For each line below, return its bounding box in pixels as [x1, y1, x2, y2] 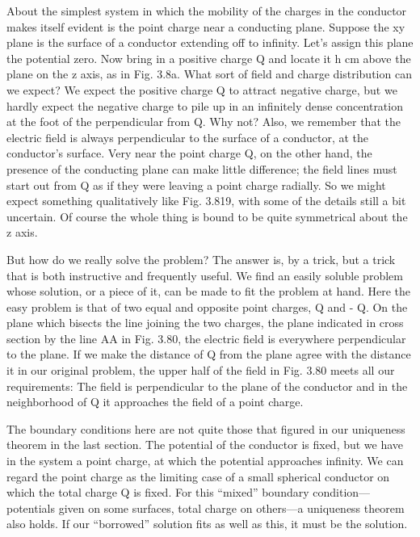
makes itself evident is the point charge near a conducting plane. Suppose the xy [6, 18, 405, 35]
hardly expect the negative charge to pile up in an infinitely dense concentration [6, 97, 403, 114]
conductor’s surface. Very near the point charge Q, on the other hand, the [6, 145, 372, 162]
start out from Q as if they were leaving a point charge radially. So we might [6, 176, 386, 193]
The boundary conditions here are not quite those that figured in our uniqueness [6, 420, 405, 437]
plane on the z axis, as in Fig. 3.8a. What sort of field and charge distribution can [6, 65, 412, 82]
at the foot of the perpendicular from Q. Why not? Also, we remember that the [6, 113, 401, 130]
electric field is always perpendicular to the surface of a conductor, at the [6, 128, 369, 145]
